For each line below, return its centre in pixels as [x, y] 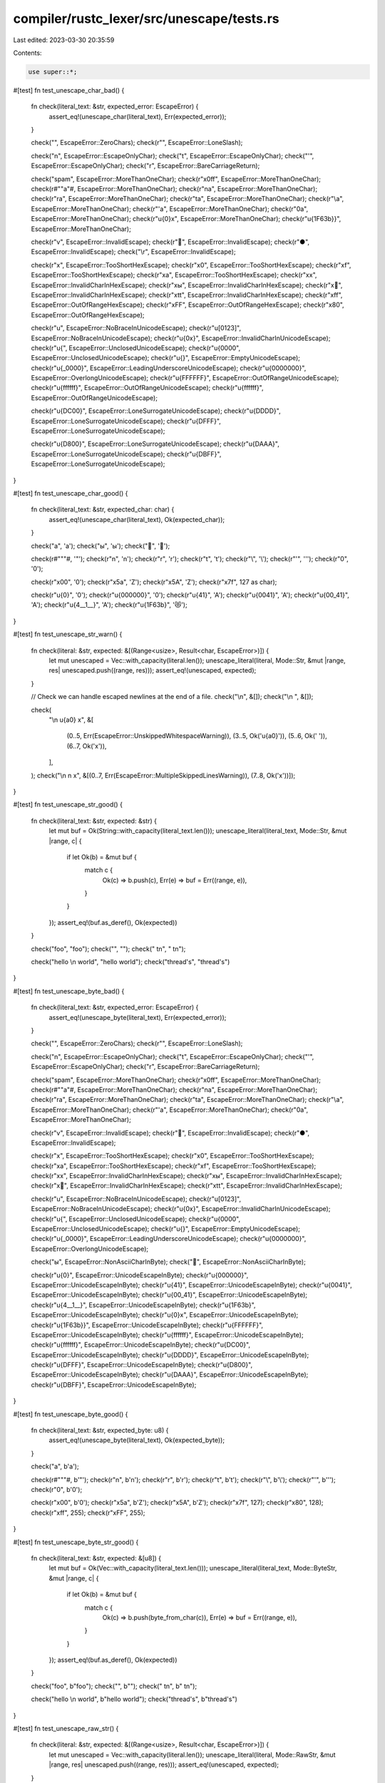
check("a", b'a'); [55, 1466]
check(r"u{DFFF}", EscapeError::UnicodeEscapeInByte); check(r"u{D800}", [142, 1365]
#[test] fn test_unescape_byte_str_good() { [76, 1542]
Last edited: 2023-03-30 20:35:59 [64, 40]
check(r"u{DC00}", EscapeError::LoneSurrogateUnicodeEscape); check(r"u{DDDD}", [156, 411]
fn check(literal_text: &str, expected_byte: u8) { [100, 1431]
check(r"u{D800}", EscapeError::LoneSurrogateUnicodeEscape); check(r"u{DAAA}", [155, 444]
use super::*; [53, 72]
